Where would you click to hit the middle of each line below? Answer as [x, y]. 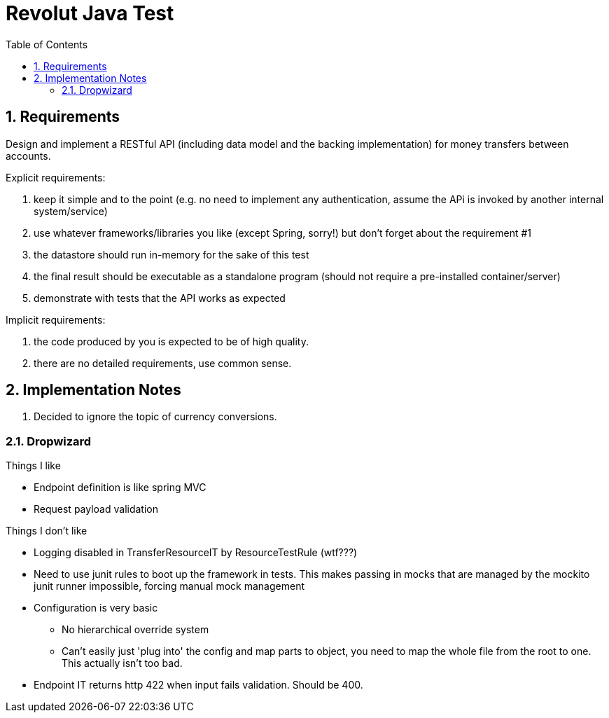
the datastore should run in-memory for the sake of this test [171, 254]
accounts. [28, 156]
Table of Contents [47, 44]
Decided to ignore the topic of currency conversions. [155, 417]
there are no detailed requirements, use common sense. [163, 363]
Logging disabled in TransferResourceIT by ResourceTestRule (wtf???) [196, 553]
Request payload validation [96, 509]
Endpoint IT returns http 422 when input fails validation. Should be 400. [198, 685]
